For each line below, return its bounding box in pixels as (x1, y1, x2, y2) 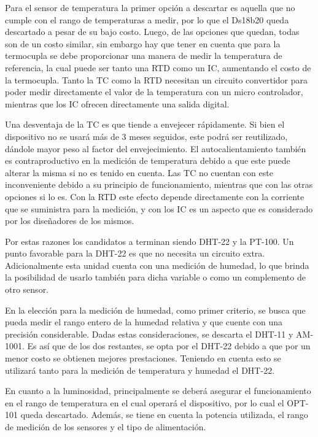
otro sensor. (5, 283, 49, 296)
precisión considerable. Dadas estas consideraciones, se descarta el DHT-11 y (5, 327, 293, 340)
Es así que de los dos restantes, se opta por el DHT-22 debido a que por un (27, 339, 311, 352)
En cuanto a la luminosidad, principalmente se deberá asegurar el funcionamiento (5, 384, 311, 397)
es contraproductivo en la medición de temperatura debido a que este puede (5, 154, 290, 167)
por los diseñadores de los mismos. (5, 214, 134, 227)
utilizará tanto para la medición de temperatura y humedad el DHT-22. (5, 363, 275, 376)
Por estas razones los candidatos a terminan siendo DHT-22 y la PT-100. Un (5, 234, 294, 247)
